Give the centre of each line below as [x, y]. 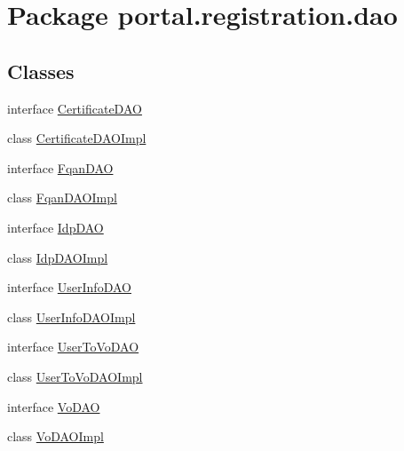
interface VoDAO [54, 406]
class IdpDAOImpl [58, 257]
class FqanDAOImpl [62, 198]
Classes [41, 71]
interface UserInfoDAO [69, 287]
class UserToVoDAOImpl [75, 376]
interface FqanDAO [60, 167]
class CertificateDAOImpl [77, 138]
